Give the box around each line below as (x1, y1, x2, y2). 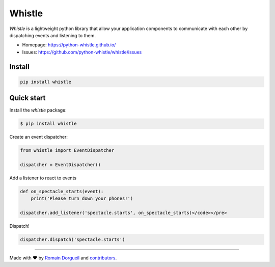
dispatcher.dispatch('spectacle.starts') (20, 237, 125, 243)
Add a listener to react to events (9, 175, 76, 181)
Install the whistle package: (9, 107, 67, 113)
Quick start (9, 94, 46, 102)
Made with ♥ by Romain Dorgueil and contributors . (9, 255, 117, 261)
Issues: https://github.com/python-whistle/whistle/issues (22, 49, 142, 55)
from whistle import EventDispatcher (20, 148, 115, 153)
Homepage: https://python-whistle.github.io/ (22, 42, 116, 48)
